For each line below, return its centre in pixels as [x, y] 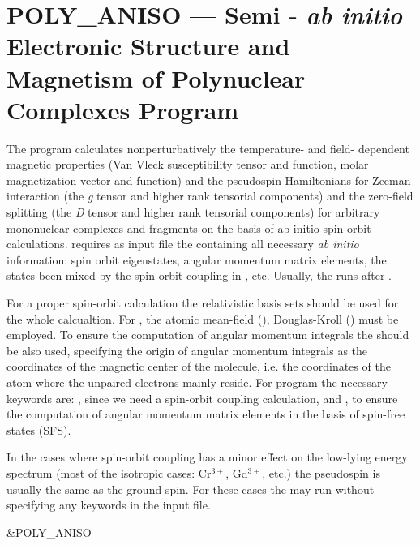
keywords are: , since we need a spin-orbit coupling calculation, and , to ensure [202, 398]
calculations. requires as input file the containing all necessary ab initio [183, 244]
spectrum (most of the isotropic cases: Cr [109, 472]
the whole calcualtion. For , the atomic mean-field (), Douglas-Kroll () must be [203, 318]
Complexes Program [123, 109]
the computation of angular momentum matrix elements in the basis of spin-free [206, 414]
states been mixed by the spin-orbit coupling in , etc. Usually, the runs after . [199, 275]
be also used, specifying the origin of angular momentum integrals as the [187, 350]
